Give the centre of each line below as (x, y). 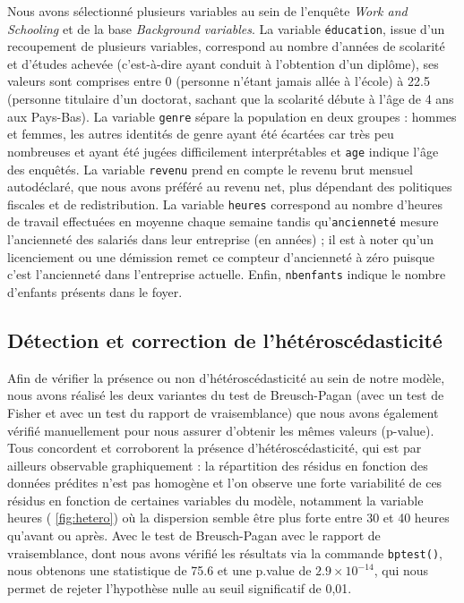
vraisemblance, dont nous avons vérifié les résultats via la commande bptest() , (225, 552)
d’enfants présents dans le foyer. (95, 291)
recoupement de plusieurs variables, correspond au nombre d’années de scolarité (226, 46)
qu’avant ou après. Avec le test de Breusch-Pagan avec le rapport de (194, 535)
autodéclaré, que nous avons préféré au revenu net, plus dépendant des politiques (230, 187)
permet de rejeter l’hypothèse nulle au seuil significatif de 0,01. (180, 587)
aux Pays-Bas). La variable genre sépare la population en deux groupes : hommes (232, 116)
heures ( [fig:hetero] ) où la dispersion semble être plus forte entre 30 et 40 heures (228, 518)
